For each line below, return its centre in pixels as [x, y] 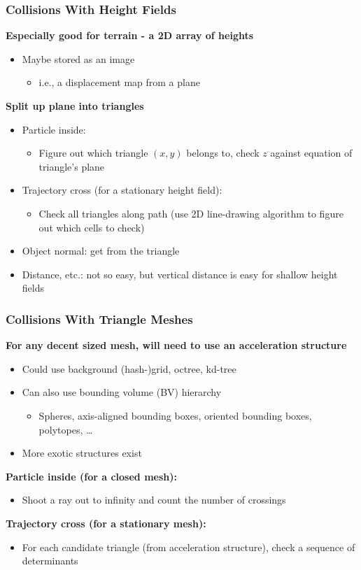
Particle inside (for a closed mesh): [91, 476]
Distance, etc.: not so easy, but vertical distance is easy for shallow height [180, 274]
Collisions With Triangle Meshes [99, 319]
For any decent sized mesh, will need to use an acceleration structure [176, 345]
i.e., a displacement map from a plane [119, 82]
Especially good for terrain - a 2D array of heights [130, 35]
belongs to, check [223, 153]
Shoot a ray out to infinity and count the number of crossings [154, 500]
